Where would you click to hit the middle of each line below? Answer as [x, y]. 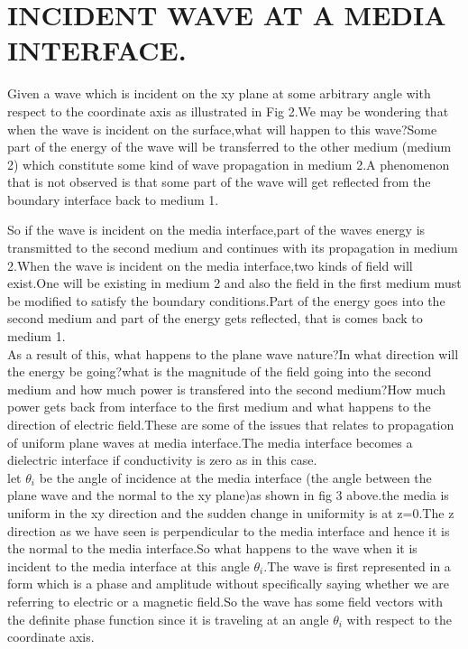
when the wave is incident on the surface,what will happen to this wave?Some [222, 129]
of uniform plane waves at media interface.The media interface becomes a [210, 442]
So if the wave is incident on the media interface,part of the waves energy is [216, 230]
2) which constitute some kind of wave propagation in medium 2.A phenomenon [229, 164]
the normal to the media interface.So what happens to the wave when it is [212, 548]
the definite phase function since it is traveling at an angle [168, 619]
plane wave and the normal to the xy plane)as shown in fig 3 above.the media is [228, 495]
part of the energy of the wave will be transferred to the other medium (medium [229, 147]
